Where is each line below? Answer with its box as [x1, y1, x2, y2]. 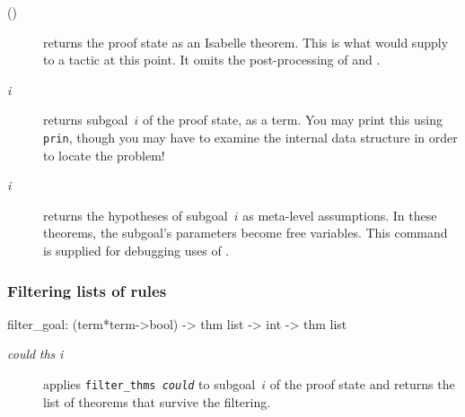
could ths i [7, 344, 64, 363]
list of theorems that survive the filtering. [43, 392, 271, 411]
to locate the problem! [43, 145, 165, 164]
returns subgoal [43, 110, 128, 129]
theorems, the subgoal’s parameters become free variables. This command [43, 223, 448, 242]
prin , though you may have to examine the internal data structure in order [43, 127, 458, 146]
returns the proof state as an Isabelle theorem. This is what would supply [43, 32, 449, 51]
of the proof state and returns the [269, 375, 455, 393]
